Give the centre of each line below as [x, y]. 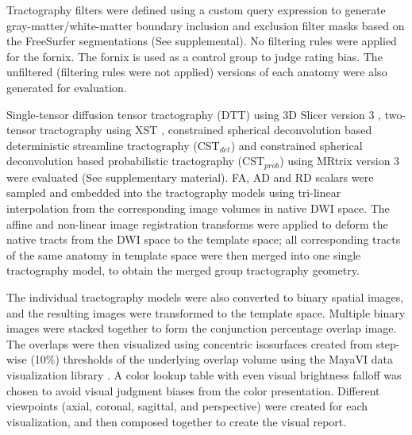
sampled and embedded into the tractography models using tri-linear [174, 192]
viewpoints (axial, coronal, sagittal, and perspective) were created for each [187, 406]
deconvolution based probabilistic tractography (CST [136, 161]
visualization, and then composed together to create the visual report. [177, 421]
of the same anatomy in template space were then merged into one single [184, 254]
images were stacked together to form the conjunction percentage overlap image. [202, 328]
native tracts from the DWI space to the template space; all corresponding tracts [204, 239]
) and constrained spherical [296, 145]
